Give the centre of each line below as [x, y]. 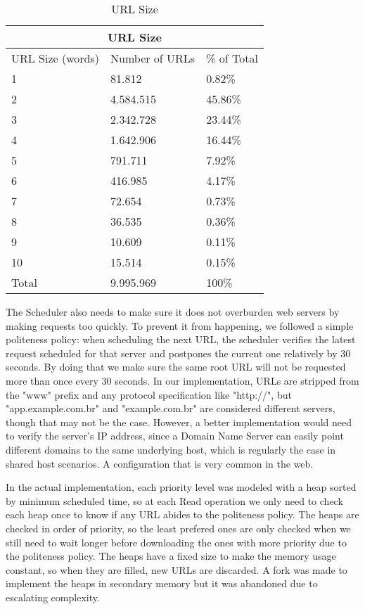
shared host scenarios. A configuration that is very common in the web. [160, 463]
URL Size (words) [56, 58]
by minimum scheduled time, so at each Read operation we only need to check [174, 500]
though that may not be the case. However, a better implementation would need [179, 422]
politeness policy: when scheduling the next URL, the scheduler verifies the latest [181, 339]
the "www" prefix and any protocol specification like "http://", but [149, 394]
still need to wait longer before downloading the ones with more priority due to [176, 542]
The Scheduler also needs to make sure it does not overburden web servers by [173, 312]
